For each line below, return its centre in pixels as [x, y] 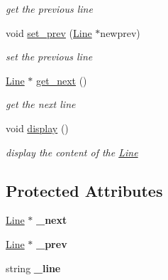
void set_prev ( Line [49, 32]
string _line [33, 268]
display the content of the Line [72, 152]
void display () [37, 128]
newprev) [120, 32]
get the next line [41, 104]
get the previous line [49, 9]
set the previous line [49, 56]
